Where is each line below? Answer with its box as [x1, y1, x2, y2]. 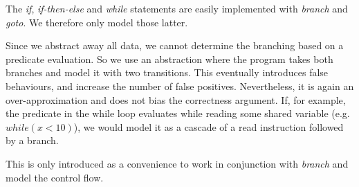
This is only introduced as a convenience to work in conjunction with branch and [6, 156, 349, 170]
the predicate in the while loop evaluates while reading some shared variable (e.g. [6, 106, 350, 121]
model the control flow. [6, 170, 104, 184]
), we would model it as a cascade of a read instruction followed [73, 119, 344, 134]
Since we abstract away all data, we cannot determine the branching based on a [6, 38, 344, 53]
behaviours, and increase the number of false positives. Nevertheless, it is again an [6, 78, 354, 93]
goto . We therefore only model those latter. [6, 15, 188, 29]
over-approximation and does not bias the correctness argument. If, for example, [6, 92, 346, 107]
